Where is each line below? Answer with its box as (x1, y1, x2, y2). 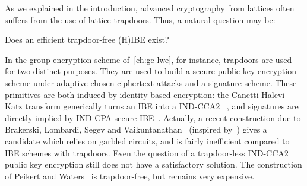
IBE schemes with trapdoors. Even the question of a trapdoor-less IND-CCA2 (5, 146, 289, 159)
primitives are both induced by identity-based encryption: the (5, 88, 229, 100)
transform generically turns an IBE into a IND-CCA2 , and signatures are (25, 100, 299, 112)
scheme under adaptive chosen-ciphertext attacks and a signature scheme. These (5, 76, 297, 89)
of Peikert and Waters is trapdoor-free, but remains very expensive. (5, 169, 255, 182)
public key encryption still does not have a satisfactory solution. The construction (5, 158, 302, 171)
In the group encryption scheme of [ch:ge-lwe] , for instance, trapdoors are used (5, 53, 292, 65)
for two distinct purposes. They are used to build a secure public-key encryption (5, 65, 296, 77)
